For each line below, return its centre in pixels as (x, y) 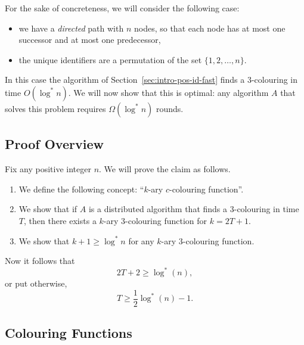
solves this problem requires (55, 108)
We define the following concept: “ (81, 189)
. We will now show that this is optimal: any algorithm (168, 92)
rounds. (170, 108)
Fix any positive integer (48, 169)
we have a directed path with (71, 28)
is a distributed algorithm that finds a (158, 209)
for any (141, 240)
